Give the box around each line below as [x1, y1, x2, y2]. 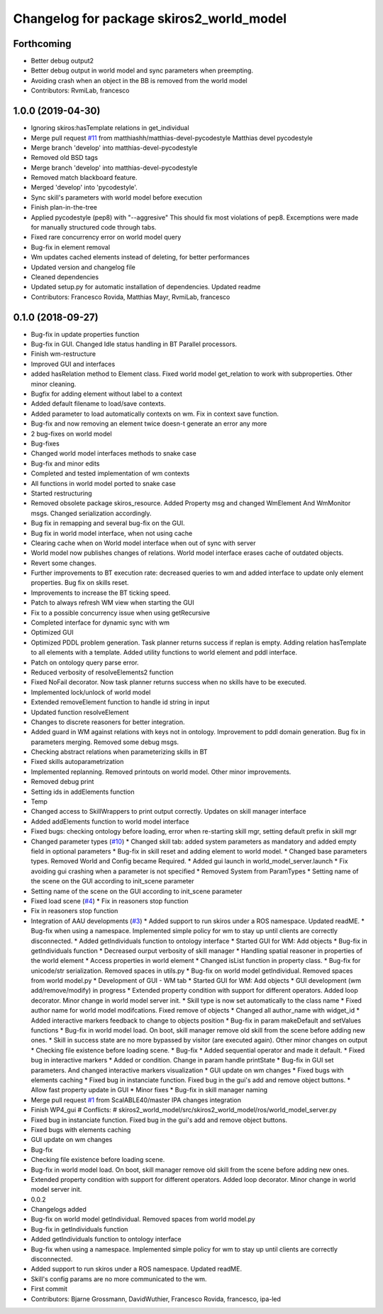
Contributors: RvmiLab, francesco [30, 86, 130, 95]
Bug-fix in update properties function [30, 330, 140, 338]
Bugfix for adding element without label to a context [30, 389, 182, 398]
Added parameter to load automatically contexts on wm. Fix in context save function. [30, 409, 279, 418]
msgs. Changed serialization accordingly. [30, 509, 152, 517]
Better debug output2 [30, 57, 94, 65]
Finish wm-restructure [30, 350, 96, 358]
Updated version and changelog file [30, 263, 136, 271]
